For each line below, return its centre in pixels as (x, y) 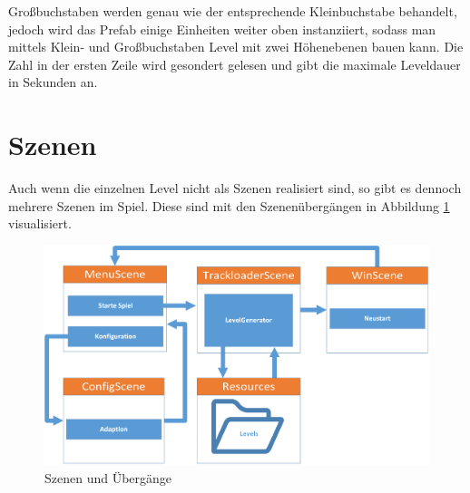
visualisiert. (40, 223)
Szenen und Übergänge (108, 477)
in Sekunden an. (53, 82)
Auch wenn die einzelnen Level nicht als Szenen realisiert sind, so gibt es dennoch (235, 188)
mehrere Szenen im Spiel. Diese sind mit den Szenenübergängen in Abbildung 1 (229, 205)
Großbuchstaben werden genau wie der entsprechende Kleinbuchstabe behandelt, (233, 11)
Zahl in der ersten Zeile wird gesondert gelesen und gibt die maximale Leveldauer (235, 64)
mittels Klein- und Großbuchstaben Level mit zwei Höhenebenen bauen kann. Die (236, 47)
